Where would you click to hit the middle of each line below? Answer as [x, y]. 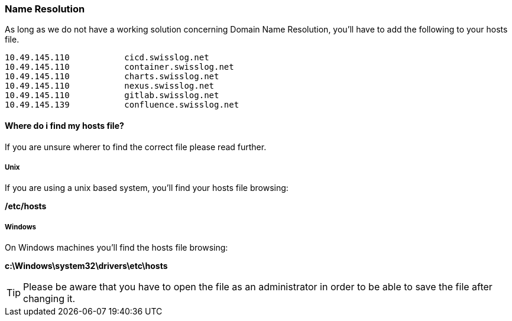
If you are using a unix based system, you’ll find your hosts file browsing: [147, 188]
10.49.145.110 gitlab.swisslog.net [112, 95]
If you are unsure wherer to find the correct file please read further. [136, 147]
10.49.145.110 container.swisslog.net [119, 67]
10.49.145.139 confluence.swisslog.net [122, 105]
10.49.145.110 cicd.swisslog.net [107, 58]
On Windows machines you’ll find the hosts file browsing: [116, 248]
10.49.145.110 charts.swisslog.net [112, 77]
